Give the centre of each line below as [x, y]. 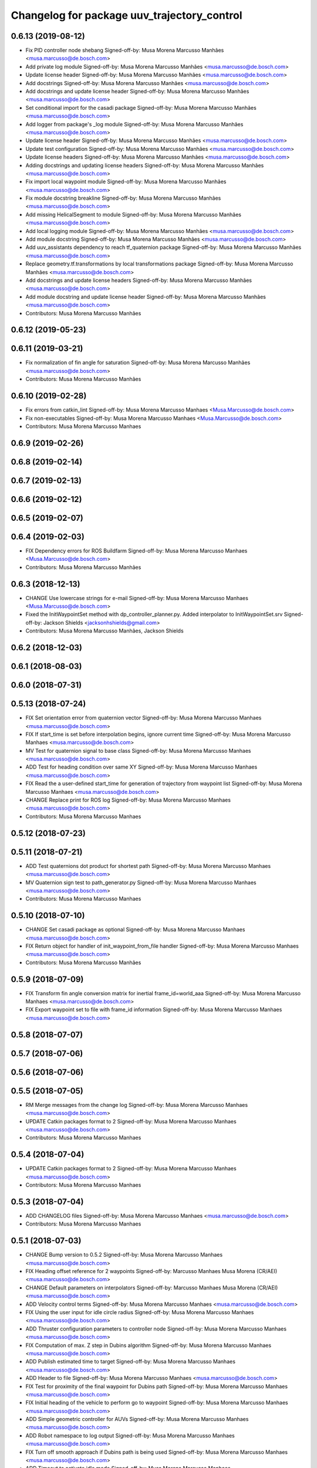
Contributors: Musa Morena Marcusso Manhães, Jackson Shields [105, 631]
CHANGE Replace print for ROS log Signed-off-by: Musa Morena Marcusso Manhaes [128, 800]
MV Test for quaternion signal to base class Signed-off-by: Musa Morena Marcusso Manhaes [138, 750]
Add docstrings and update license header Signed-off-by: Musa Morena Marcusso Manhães [137, 92]
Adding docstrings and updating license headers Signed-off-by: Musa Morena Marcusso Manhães [145, 165]
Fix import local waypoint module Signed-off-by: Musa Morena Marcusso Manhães [126, 181]
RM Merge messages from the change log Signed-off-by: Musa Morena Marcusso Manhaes [137, 1105]
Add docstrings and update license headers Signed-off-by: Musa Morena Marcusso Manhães [139, 280]
